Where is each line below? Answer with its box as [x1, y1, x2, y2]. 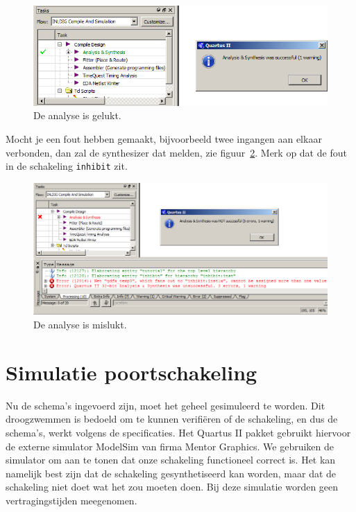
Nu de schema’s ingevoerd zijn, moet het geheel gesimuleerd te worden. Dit [6, 398, 325, 412]
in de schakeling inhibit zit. [6, 159, 128, 173]
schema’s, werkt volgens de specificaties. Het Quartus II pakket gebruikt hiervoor [6, 425, 351, 439]
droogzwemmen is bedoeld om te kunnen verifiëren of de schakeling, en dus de [6, 412, 338, 426]
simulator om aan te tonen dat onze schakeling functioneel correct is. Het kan [6, 452, 336, 467]
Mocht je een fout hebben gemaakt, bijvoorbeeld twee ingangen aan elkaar [6, 132, 322, 146]
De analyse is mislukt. [33, 317, 127, 332]
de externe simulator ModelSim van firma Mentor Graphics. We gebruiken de [6, 439, 334, 453]
